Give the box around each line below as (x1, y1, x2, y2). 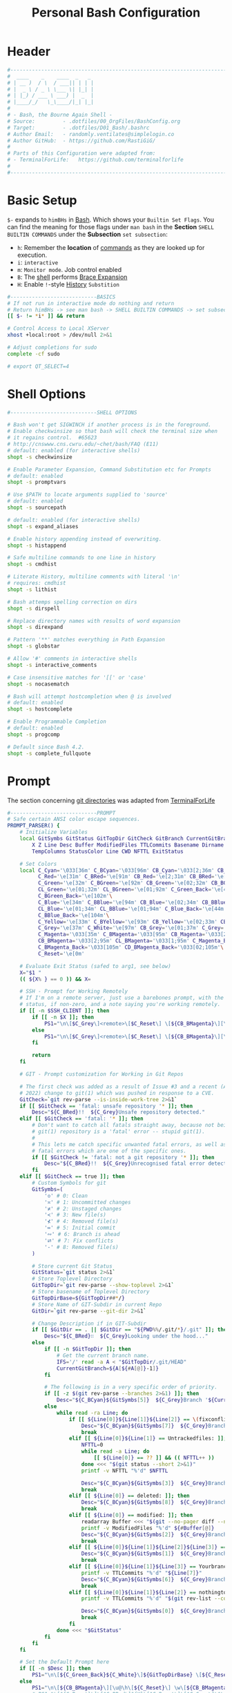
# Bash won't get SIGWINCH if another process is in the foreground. (7, 421, 212, 429)
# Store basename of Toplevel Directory (32, 1288, 150, 1295)
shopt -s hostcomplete (7, 706, 72, 713)
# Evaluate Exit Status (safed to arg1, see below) (19, 962, 171, 969)
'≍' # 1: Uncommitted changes (43, 1199, 131, 1206)
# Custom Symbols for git (32, 1179, 107, 1186)
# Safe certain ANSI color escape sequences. (7, 816, 140, 823)
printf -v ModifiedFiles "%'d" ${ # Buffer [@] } (81, 1525, 215, 1531)
